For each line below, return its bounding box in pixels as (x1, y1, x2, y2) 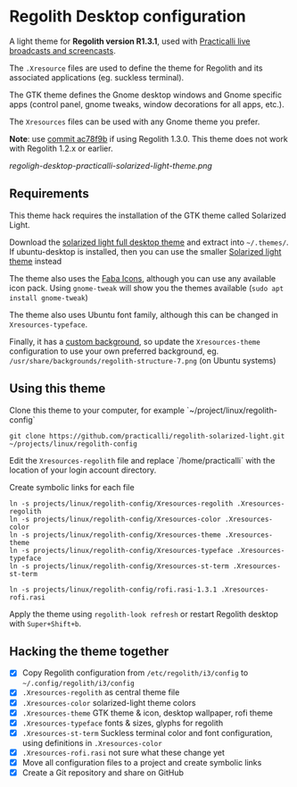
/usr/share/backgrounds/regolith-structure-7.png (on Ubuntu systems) (9, 355, 276, 365)
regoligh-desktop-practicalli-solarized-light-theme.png (9, 160, 212, 171)
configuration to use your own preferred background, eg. (9, 346, 219, 356)
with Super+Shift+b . (9, 618, 82, 629)
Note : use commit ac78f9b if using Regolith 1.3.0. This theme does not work (9, 133, 288, 144)
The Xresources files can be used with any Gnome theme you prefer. (9, 116, 260, 127)
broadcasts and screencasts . (9, 45, 116, 55)
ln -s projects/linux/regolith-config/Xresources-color (9, 515, 221, 523)
